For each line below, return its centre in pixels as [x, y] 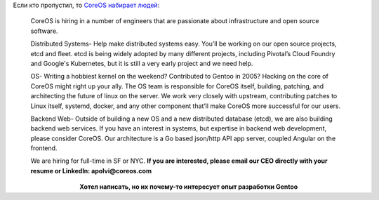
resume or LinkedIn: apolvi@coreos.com [91, 171]
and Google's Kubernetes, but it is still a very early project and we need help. [142, 63]
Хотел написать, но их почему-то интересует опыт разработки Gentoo [189, 187]
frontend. [44, 148]
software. [44, 31]
